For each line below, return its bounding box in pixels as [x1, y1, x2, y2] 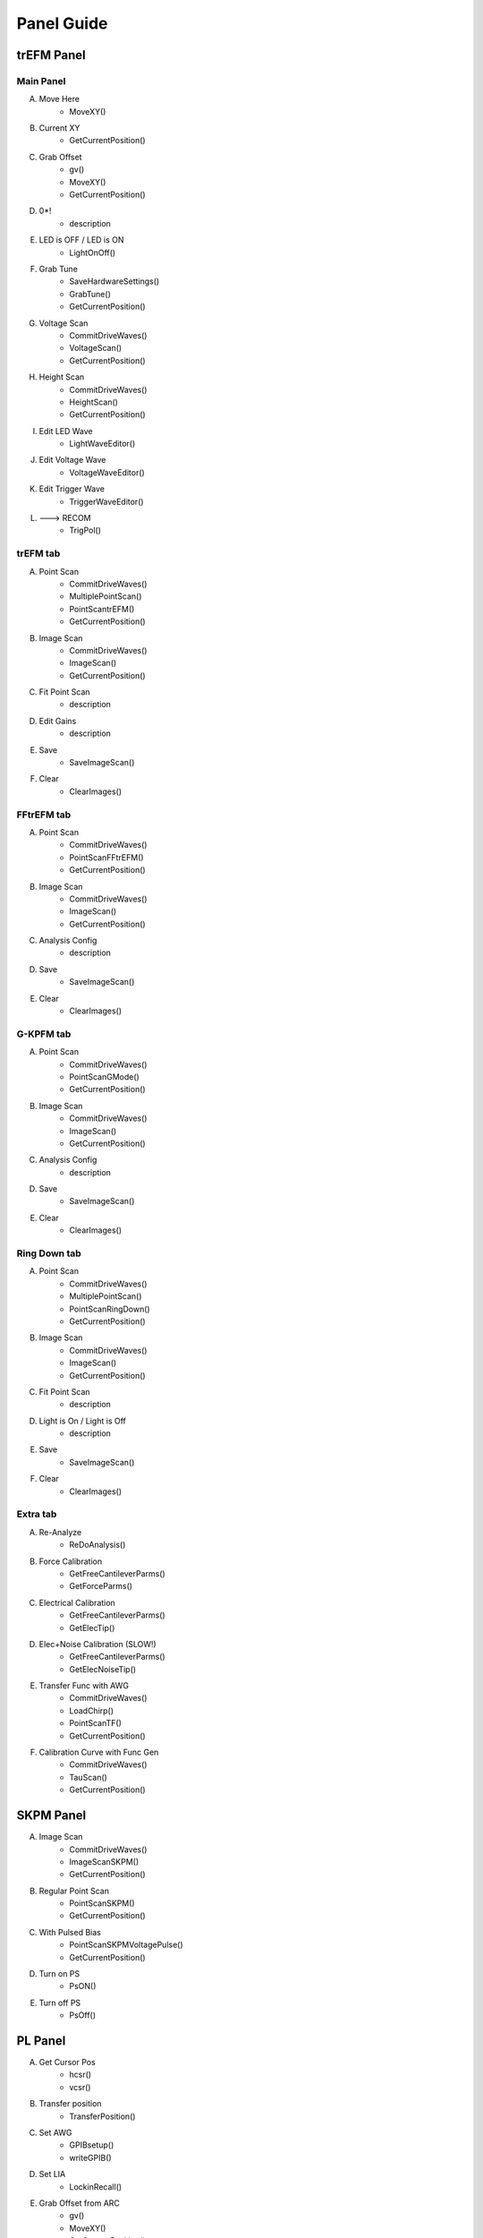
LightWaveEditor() [69, 439, 136, 449]
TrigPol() [69, 525, 102, 536]
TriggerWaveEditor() [69, 496, 144, 507]
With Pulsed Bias [38, 1926, 102, 1937]
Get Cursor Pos [38, 2057, 96, 2068]
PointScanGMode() [69, 1071, 140, 1082]
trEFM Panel [16, 47, 86, 63]
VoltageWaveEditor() [69, 466, 145, 478]
